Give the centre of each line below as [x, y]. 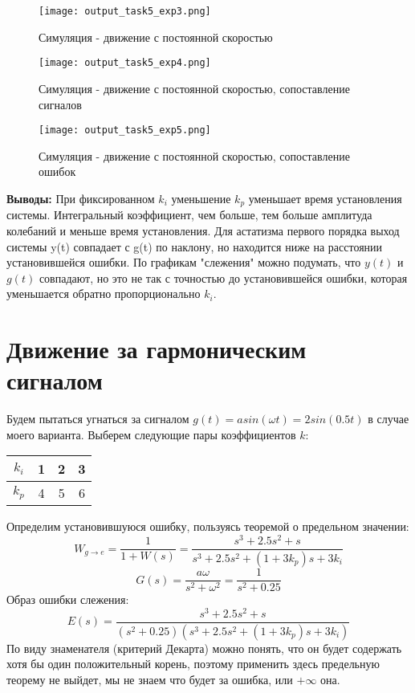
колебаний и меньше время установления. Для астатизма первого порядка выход [203, 230]
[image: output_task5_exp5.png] [125, 130]
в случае [389, 419]
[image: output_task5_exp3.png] [125, 11]
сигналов [60, 104]
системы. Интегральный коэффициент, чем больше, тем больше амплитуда [189, 215]
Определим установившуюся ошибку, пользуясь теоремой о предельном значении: [208, 526]
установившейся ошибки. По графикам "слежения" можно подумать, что [184, 262]
